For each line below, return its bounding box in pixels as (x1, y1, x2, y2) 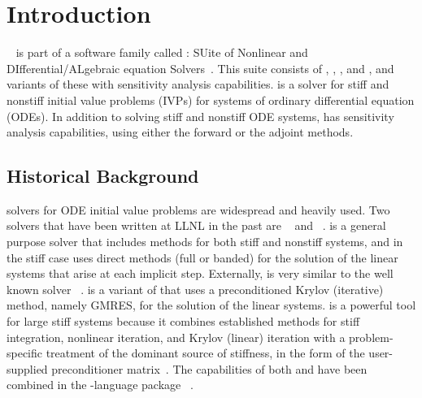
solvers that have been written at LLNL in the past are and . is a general (7, 217, 386, 234)
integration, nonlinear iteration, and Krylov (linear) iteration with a (7, 328, 346, 345)
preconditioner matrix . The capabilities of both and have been (51, 360, 368, 377)
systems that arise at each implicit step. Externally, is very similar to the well (7, 265, 394, 282)
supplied (7, 360, 48, 377)
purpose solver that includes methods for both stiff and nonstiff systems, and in (7, 233, 403, 250)
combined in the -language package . (7, 376, 194, 393)
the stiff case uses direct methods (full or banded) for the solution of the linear (7, 249, 398, 266)
